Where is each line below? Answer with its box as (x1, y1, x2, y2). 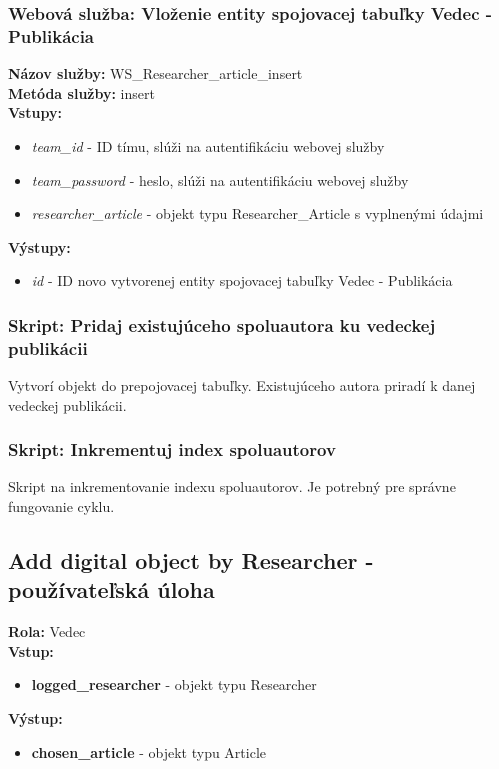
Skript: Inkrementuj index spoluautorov (8, 437, 336, 462)
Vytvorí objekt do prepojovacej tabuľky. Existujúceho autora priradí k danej (8, 375, 476, 396)
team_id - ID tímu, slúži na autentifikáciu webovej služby (31, 135, 385, 156)
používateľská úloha (8, 574, 215, 605)
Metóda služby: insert (8, 82, 155, 103)
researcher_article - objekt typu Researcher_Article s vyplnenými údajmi (31, 203, 484, 224)
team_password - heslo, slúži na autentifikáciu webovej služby (31, 169, 409, 190)
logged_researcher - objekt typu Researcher (31, 674, 317, 695)
